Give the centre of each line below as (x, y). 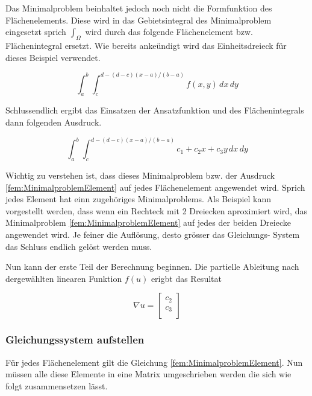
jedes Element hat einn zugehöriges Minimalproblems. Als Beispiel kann (139, 199)
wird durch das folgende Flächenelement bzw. (169, 32)
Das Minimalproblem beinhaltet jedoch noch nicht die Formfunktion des (139, 8)
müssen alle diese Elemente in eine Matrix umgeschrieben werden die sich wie (148, 374)
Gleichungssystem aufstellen (75, 340)
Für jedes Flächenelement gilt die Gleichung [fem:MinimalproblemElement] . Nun (154, 362)
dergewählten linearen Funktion (64, 278)
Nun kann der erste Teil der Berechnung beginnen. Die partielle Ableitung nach (152, 267)
